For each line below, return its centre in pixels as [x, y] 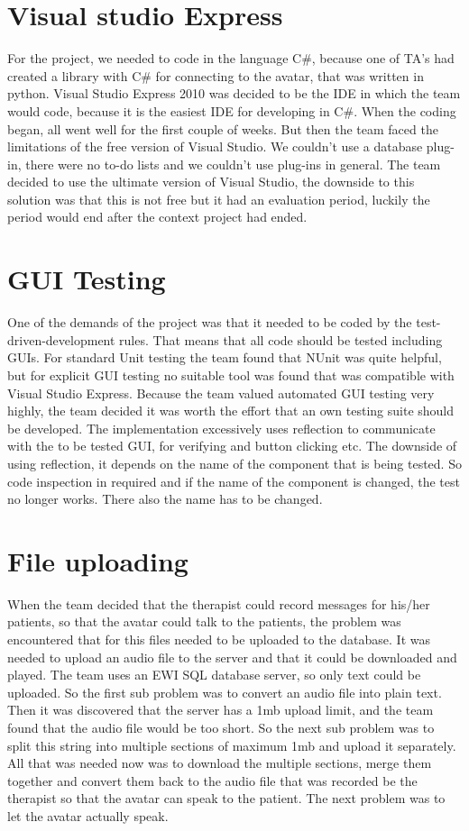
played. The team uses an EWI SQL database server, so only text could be [214, 675]
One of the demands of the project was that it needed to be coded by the [210, 322]
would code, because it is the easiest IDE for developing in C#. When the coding [232, 110]
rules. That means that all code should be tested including [281, 339]
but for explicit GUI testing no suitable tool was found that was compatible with [231, 374]
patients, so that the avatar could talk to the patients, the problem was [204, 621]
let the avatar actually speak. [88, 815]
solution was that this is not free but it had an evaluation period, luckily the [219, 199]
